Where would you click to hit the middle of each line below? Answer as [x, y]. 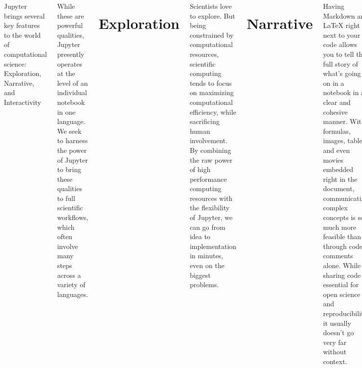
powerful [70, 25]
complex [335, 208]
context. [335, 361]
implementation [213, 246]
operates [69, 63]
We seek [69, 131]
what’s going [342, 73]
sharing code [342, 275]
